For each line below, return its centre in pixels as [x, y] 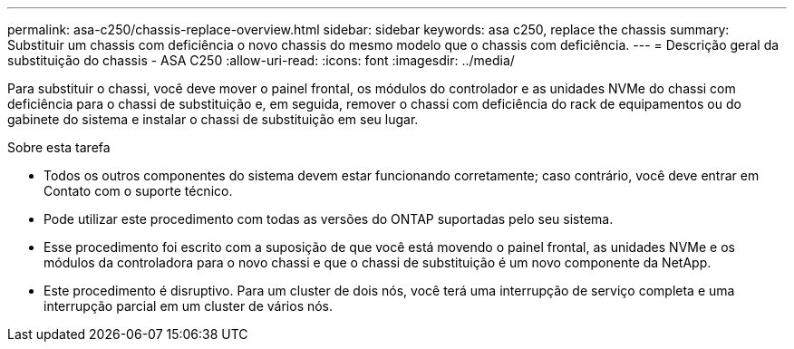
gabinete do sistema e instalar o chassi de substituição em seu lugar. [213, 119]
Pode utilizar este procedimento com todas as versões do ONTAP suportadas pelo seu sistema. [329, 219]
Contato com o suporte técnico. [138, 191]
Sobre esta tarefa [59, 147]
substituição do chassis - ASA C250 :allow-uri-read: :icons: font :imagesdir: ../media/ [261, 60]
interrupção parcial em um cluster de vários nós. [189, 306]
